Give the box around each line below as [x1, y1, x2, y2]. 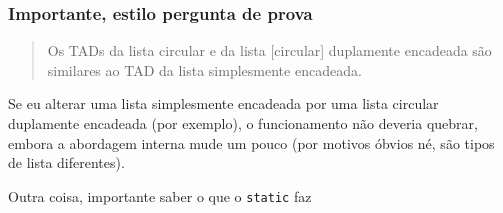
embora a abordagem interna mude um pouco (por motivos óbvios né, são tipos [8, 132, 495, 153]
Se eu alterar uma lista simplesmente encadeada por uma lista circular [8, 93, 439, 114]
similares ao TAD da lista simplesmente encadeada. [47, 59, 362, 80]
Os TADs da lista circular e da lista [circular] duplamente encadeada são [47, 40, 492, 61]
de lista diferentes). [8, 152, 125, 173]
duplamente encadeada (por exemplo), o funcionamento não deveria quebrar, [8, 113, 478, 133]
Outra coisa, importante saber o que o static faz [8, 185, 312, 206]
